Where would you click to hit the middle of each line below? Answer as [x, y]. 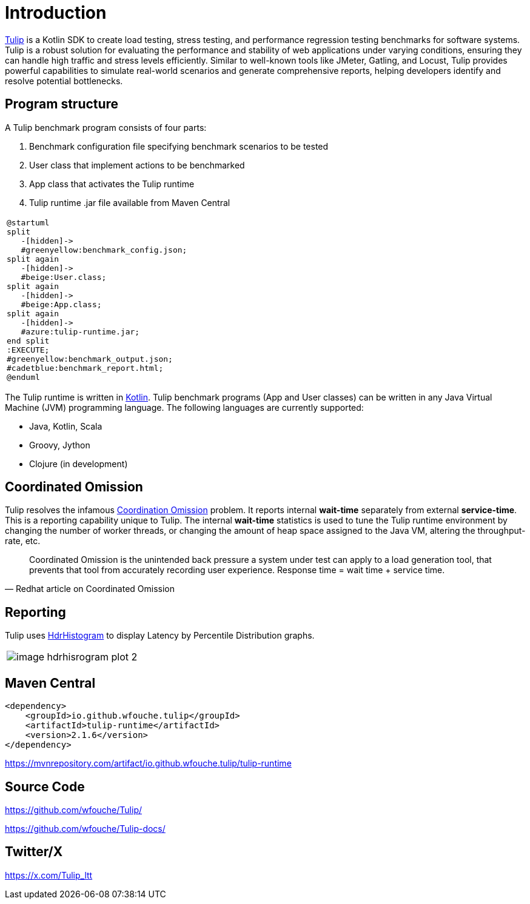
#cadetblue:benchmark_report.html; [85, 368]
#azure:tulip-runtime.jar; [80, 331]
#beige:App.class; [61, 304]
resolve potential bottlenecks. [64, 81]
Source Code [45, 786]
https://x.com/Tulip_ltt [49, 875]
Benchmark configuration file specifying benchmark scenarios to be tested [179, 146]
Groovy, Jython [60, 445]
